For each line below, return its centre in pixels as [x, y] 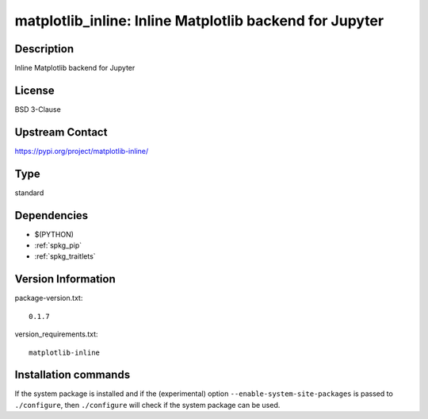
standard [29, 192]
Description [44, 49]
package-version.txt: [49, 298]
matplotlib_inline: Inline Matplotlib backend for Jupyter [199, 21]
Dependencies [52, 215]
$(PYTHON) [54, 234]
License [34, 90]
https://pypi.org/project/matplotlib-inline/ [82, 151]
